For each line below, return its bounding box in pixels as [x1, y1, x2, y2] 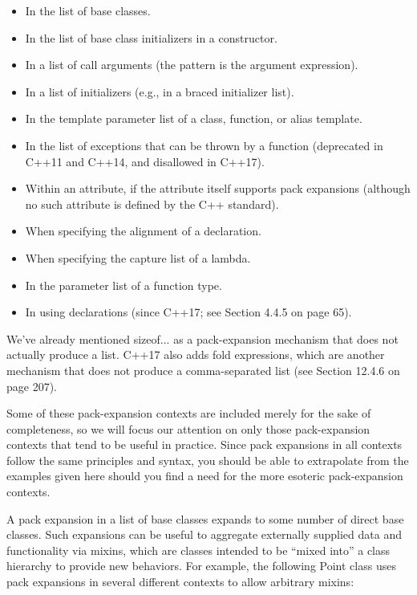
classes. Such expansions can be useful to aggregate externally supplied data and [6, 526, 402, 543]
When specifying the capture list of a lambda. [25, 249, 251, 266]
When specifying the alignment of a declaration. [25, 222, 261, 239]
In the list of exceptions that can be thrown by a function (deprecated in [25, 137, 383, 153]
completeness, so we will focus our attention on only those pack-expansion [6, 420, 370, 437]
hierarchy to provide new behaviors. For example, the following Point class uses [6, 557, 396, 574]
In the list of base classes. [25, 2, 151, 18]
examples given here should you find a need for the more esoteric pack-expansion [6, 467, 403, 484]
